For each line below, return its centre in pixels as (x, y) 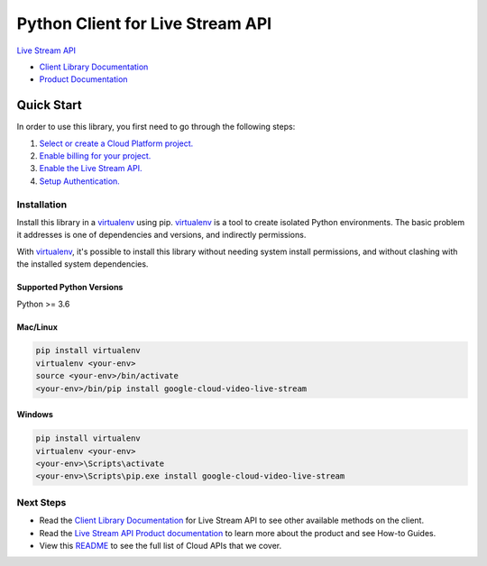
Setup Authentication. (80, 181)
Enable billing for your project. (95, 156)
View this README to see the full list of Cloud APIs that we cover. (161, 545)
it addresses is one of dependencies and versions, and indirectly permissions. (161, 235)
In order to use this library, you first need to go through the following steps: (156, 127)
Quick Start (49, 105)
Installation (42, 205)
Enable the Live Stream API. (91, 169)
